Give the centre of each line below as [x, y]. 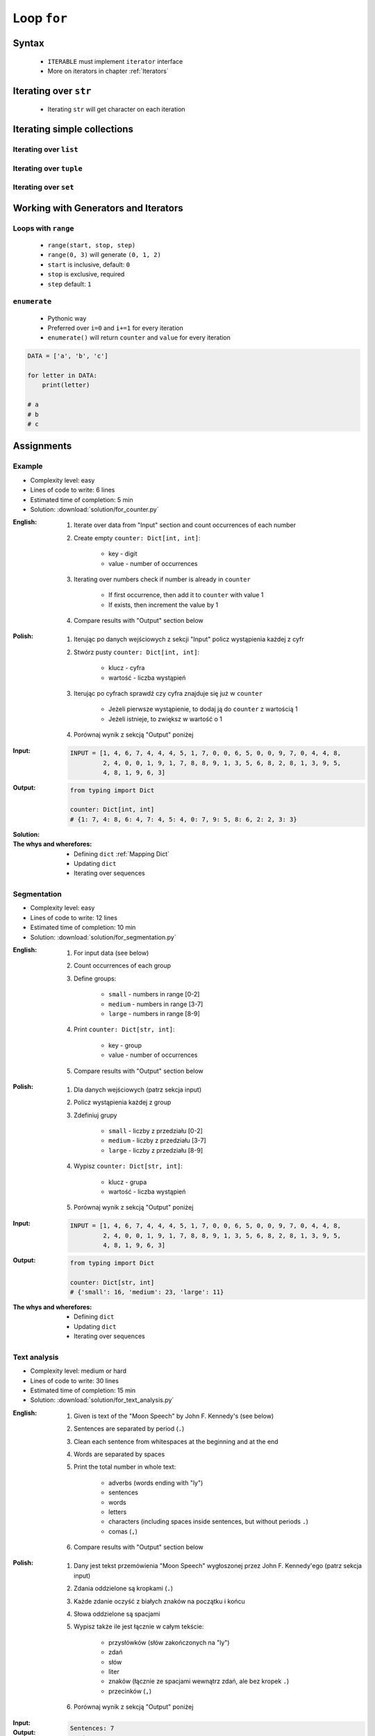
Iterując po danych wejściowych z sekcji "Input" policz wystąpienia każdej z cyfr [189, 640]
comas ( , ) [123, 1531]
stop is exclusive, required [86, 274]
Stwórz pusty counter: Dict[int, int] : [137, 652]
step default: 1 [69, 284]
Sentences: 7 [92, 1728]
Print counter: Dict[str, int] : [124, 1029]
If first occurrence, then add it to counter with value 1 [186, 595]
